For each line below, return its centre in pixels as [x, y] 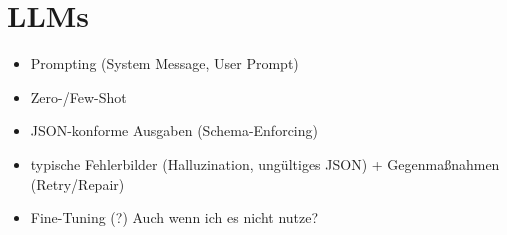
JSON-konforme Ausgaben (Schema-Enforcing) [174, 130]
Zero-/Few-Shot [78, 96]
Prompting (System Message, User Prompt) [164, 63]
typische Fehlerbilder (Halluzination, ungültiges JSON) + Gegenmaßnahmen [265, 163]
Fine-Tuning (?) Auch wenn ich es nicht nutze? [174, 217]
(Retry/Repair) [77, 183]
